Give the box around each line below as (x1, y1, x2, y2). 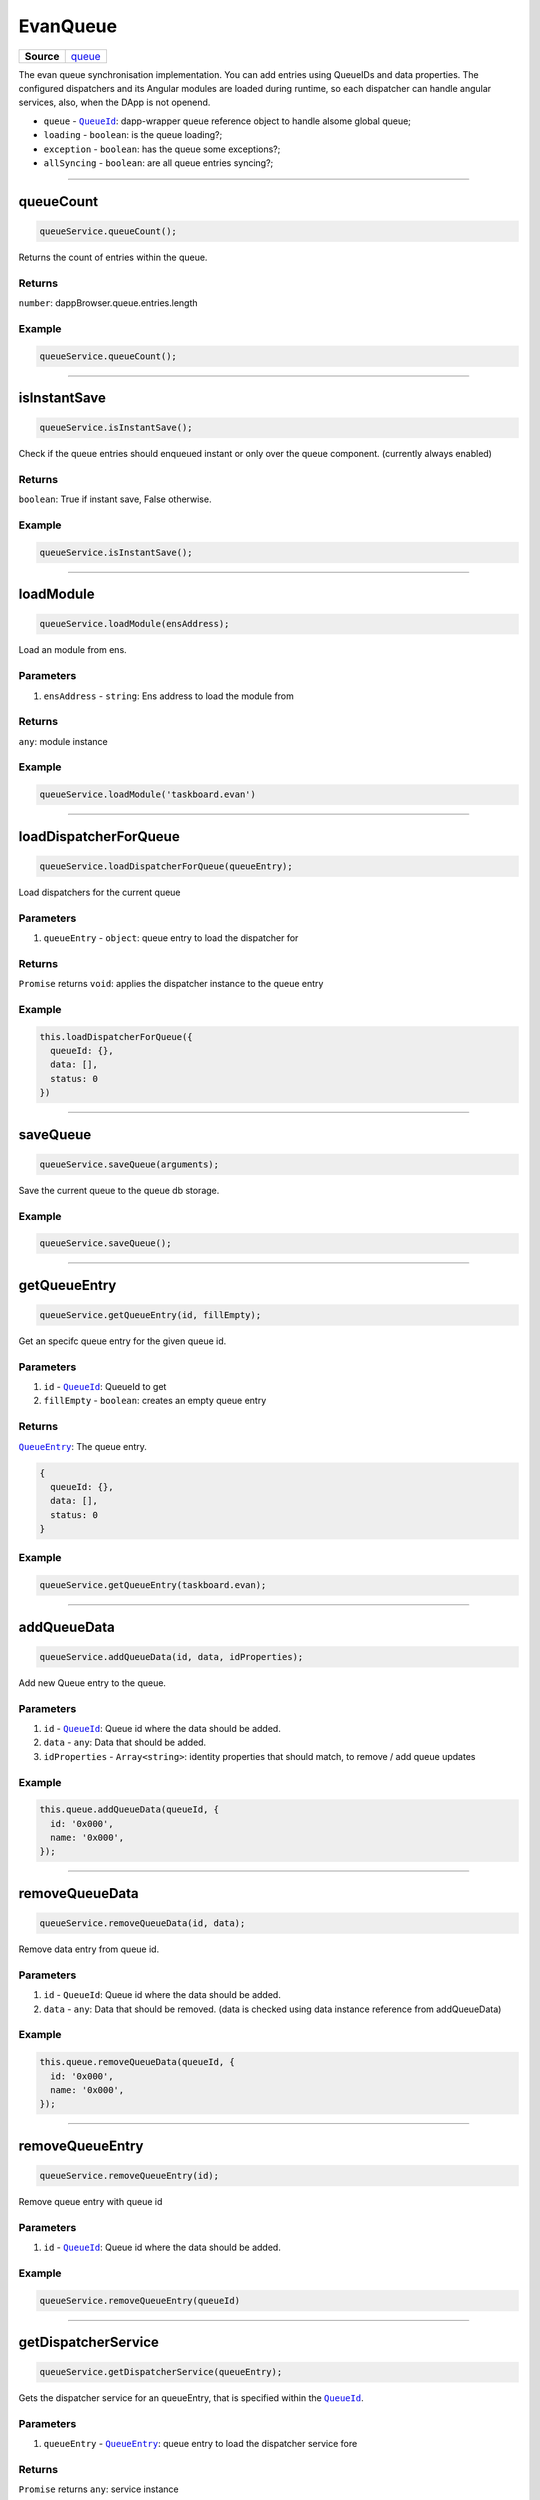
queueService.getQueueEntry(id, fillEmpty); (39, 1309, 262, 1320)
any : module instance (18, 735, 109, 747)
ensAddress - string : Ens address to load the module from (43, 690, 295, 702)
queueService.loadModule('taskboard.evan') (39, 789, 257, 800)
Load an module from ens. (18, 644, 127, 656)
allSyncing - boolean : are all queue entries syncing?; (43, 156, 274, 169)
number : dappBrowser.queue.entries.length (18, 297, 199, 309)
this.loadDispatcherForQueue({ (39, 1031, 194, 1042)
